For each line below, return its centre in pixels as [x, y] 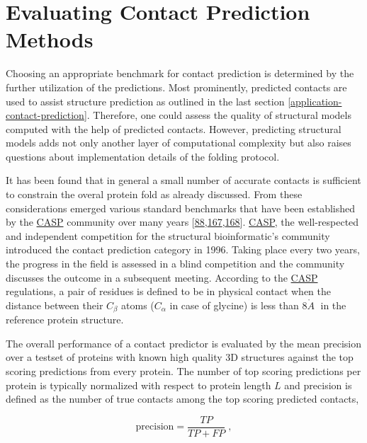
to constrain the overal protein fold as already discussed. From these [154, 194]
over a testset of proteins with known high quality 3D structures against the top [180, 357]
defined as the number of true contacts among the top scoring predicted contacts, [182, 399]
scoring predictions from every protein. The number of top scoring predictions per [183, 371]
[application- [315, 101]
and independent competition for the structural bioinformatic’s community [168, 235]
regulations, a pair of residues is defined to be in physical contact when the [169, 291]
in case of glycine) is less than [234, 305]
